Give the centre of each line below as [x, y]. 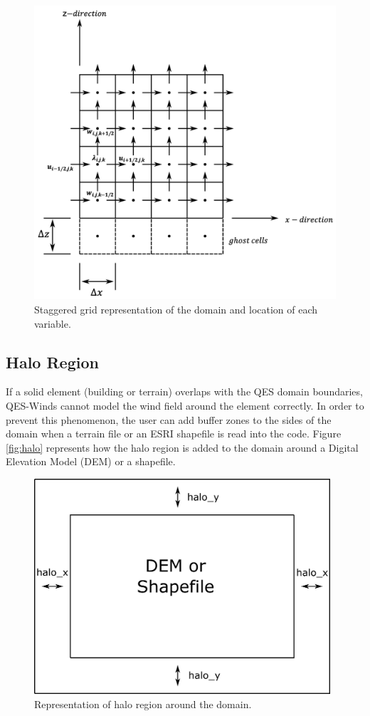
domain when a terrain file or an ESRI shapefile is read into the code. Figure [174, 434]
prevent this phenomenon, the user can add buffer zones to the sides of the [169, 419]
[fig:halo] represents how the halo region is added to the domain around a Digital [182, 447]
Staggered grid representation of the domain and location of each [176, 309]
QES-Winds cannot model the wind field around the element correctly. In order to [185, 405]
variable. [53, 323]
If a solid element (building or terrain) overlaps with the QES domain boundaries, [184, 391]
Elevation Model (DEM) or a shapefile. [91, 461]
